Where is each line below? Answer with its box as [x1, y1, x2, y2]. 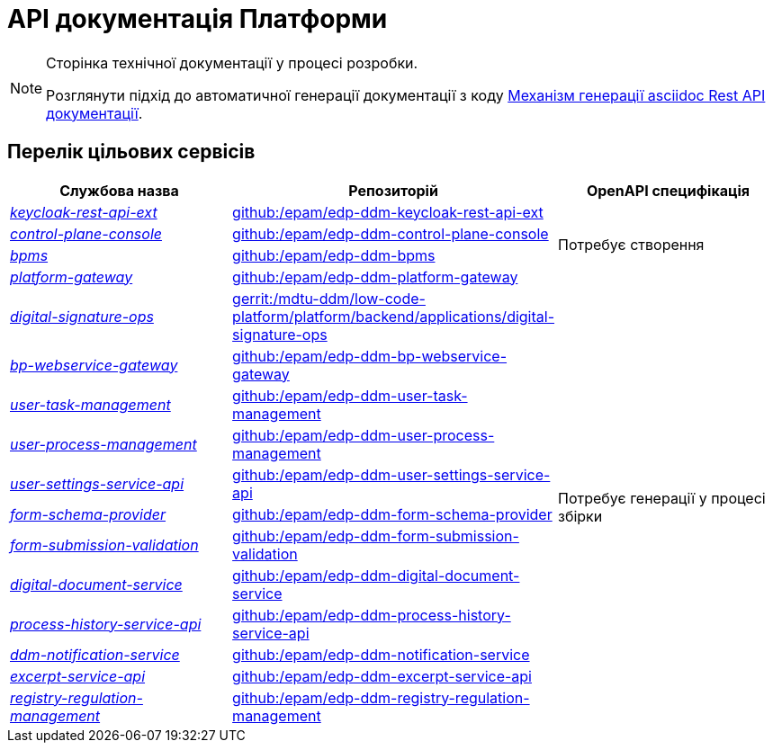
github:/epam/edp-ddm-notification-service [232, 645, 530, 664]
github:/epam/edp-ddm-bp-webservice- [232, 346, 508, 365]
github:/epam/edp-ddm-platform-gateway [232, 267, 518, 286]
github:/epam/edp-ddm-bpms [232, 246, 436, 264]
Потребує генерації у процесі [558, 488, 766, 507]
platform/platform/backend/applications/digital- [232, 307, 555, 326]
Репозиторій [348, 181, 438, 200]
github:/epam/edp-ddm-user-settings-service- [232, 465, 551, 484]
